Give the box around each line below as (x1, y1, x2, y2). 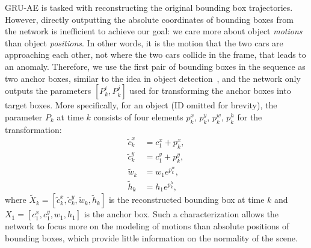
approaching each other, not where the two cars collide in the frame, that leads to (5, 48, 306, 61)
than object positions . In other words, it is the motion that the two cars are (5, 36, 283, 49)
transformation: (5, 123, 62, 135)
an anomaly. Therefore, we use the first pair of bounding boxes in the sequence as (5, 60, 306, 72)
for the (237, 110, 262, 123)
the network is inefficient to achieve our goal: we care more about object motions (5, 25, 303, 37)
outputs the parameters (5, 84, 91, 97)
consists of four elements (93, 110, 183, 123)
